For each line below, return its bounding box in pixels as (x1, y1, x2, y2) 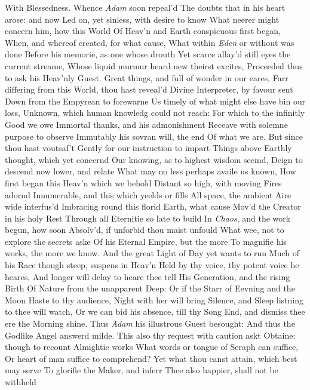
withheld (5, 376, 36, 388)
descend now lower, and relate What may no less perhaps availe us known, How (5, 165, 296, 177)
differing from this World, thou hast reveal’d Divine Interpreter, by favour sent (5, 83, 293, 96)
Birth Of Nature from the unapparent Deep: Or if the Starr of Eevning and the (5, 282, 295, 294)
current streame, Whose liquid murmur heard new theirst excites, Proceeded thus (5, 59, 303, 72)
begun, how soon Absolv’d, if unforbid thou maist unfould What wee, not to (5, 223, 284, 236)
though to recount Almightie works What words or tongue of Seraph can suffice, (5, 340, 299, 353)
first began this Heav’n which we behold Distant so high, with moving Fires (5, 176, 282, 189)
